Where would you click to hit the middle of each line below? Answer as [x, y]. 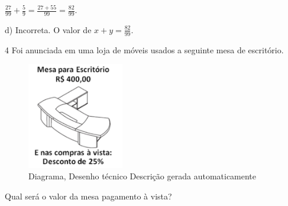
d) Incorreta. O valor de [48, 29]
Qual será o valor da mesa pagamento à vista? [88, 196]
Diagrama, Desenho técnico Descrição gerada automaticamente [143, 176]
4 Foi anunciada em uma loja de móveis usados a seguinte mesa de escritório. [144, 49]
